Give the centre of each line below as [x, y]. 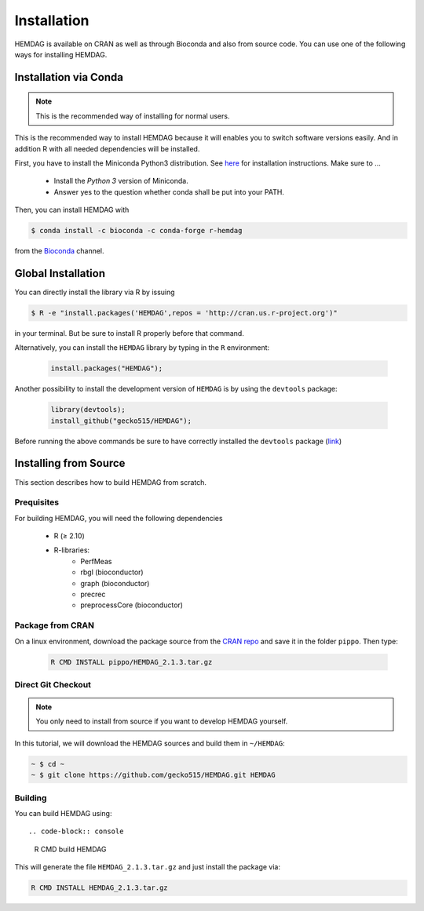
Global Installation [60, 273]
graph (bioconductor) [115, 583]
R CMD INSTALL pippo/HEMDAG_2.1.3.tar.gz [132, 662]
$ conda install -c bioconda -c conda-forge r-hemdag [137, 231]
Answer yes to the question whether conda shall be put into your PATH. [169, 191]
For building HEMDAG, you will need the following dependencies [119, 518]
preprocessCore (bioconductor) [132, 605]
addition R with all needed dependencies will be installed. [107, 148]
